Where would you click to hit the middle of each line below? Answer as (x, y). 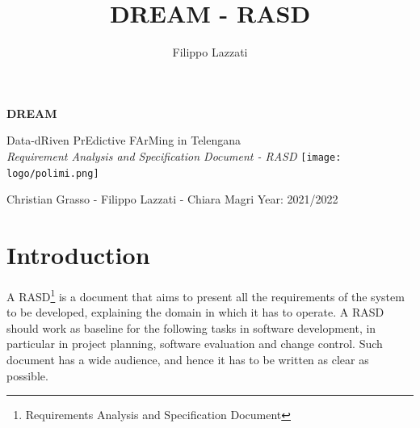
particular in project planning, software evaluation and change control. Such (195, 344)
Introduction (78, 254)
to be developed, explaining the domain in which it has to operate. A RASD (195, 312)
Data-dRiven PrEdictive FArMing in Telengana (124, 140)
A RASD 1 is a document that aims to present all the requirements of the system (206, 295)
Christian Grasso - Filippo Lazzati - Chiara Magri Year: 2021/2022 (172, 199)
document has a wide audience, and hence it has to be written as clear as (188, 359)
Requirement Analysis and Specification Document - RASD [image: (174, 155)
